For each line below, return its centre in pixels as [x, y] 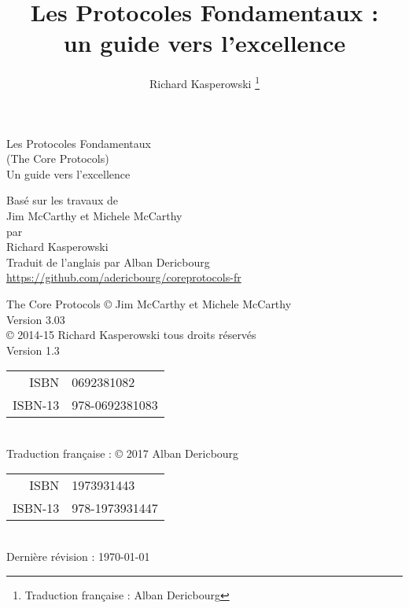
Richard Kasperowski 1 [204, 82]
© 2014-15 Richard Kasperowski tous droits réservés [131, 335]
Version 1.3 [33, 350]
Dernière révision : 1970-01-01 [78, 556]
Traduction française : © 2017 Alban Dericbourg [123, 453]
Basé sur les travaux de [63, 200]
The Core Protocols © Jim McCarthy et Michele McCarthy [149, 303]
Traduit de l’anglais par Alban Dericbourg [108, 262]
